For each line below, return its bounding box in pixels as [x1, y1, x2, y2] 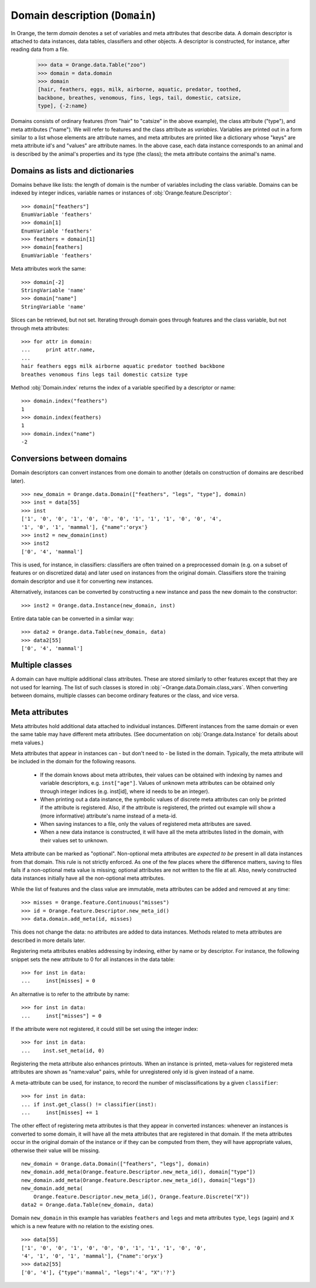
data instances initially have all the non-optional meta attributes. [11, 874, 165, 882]
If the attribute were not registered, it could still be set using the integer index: [11, 1025, 198, 1032]
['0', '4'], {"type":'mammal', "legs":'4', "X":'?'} [21, 1269, 176, 1276]
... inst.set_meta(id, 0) [21, 1047, 105, 1054]
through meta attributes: [11, 324, 70, 332]
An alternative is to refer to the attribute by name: [11, 990, 130, 997]
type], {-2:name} [37, 103, 88, 110]
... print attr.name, [21, 346, 96, 353]
